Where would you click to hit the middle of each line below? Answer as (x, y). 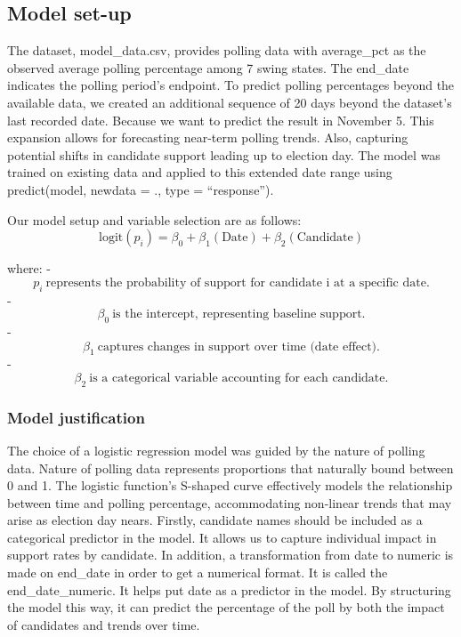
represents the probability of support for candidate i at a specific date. (238, 282)
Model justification (76, 417)
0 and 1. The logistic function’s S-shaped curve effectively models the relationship (230, 485)
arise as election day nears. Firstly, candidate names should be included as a (215, 520)
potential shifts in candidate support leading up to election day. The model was (224, 154)
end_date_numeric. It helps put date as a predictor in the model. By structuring (229, 589)
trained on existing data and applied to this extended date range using (200, 172)
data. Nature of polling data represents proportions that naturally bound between (230, 468)
